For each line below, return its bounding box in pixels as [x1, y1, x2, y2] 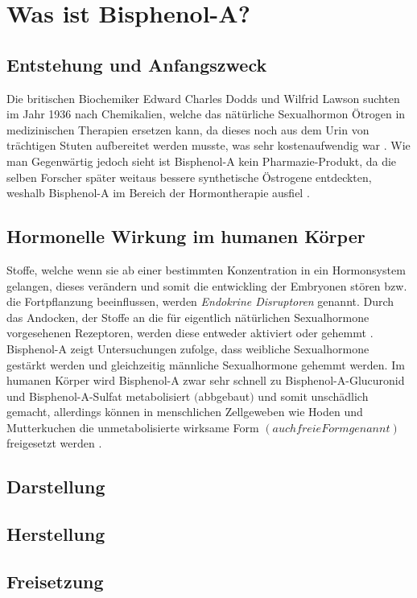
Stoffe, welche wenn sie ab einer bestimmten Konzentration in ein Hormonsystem [6, 261, 406, 278]
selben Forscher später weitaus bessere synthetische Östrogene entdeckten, [6, 168, 372, 185]
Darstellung [6, 474, 105, 499]
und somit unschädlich [258, 387, 369, 404]
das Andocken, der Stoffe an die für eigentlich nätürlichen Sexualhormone [6, 308, 370, 325]
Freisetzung [6, 569, 104, 594]
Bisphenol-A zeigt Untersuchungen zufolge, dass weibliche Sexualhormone [6, 340, 370, 357]
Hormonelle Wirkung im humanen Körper [6, 224, 365, 249]
